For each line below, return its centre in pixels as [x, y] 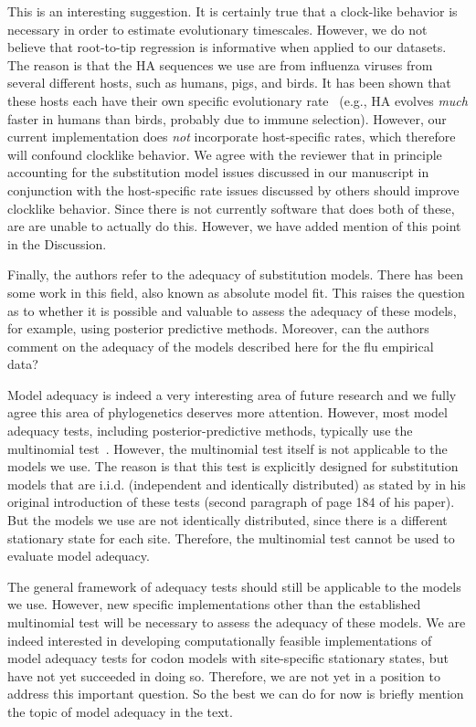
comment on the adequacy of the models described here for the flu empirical [221, 346]
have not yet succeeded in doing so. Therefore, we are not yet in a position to [224, 675]
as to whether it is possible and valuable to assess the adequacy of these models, [232, 310]
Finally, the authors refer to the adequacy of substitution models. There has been [235, 274]
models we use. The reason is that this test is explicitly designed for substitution [233, 466]
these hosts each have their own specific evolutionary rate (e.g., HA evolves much [238, 100]
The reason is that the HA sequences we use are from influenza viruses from [220, 64]
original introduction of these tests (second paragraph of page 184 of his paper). [231, 502]
